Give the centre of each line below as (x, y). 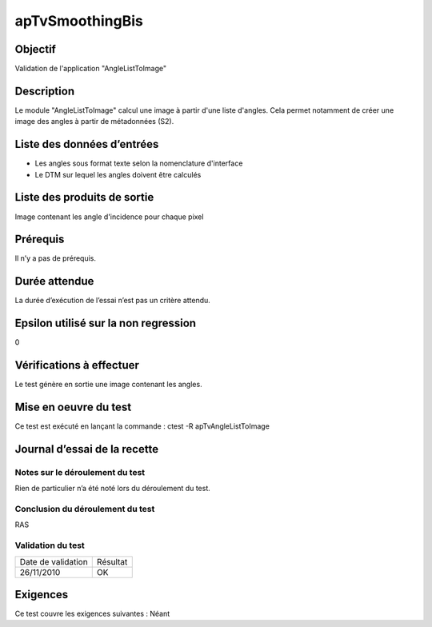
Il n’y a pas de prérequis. (55, 258)
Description (45, 91)
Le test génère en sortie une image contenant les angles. (109, 385)
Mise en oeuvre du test (73, 407)
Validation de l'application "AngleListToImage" (91, 69)
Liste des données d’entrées (87, 144)
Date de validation (54, 561)
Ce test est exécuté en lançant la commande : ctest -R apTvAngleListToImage (142, 426)
